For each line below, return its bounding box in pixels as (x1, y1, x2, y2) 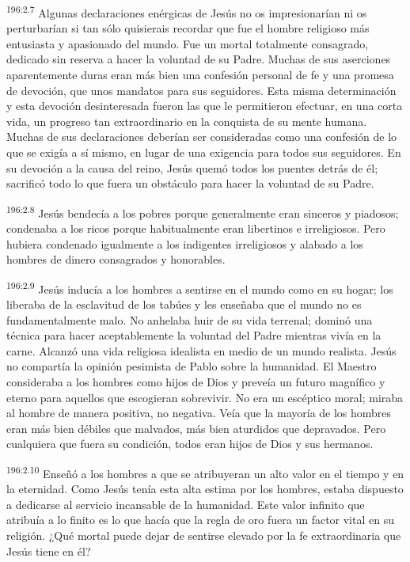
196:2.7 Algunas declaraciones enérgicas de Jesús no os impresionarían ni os (6, 2, 367, 21)
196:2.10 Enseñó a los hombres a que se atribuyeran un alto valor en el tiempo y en (6, 463, 404, 481)
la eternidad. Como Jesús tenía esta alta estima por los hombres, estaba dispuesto (6, 480, 404, 497)
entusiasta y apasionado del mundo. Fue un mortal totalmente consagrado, (6, 35, 369, 51)
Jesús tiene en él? (6, 542, 91, 559)
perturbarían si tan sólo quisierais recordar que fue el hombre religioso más (6, 20, 370, 36)
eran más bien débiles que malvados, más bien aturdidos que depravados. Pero (6, 420, 386, 436)
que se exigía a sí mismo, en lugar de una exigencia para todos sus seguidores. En (6, 144, 401, 160)
